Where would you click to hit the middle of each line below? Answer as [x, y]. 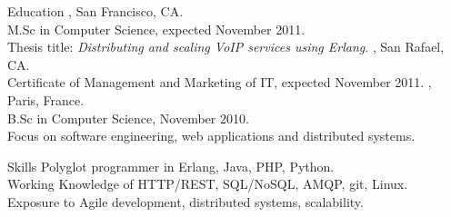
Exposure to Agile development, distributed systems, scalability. [185, 201]
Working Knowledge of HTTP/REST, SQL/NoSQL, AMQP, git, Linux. [208, 184]
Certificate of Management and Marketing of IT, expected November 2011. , [220, 82]
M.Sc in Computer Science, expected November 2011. [156, 29]
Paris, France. [46, 99]
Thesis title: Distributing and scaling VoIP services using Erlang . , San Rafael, [226, 47]
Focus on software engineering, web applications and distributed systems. [211, 136]
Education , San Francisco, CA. [95, 11]
